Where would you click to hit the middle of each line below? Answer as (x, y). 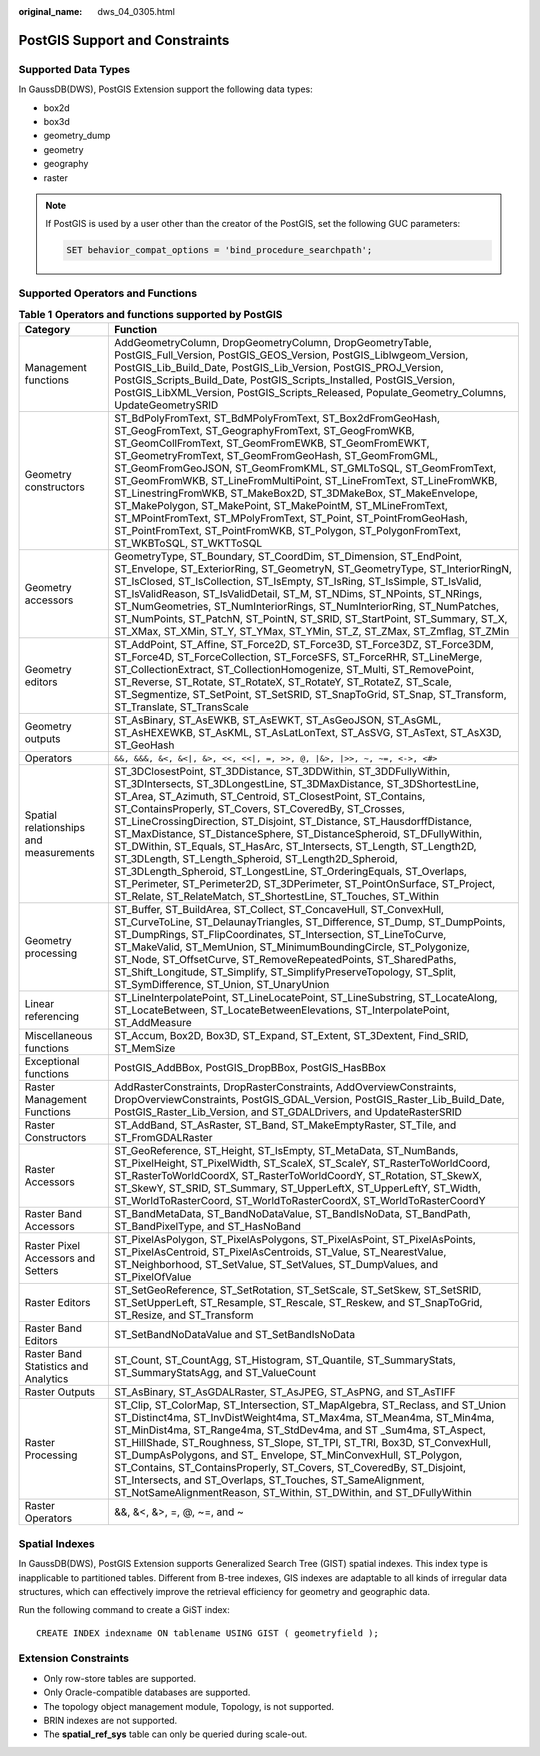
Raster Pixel (52, 1246)
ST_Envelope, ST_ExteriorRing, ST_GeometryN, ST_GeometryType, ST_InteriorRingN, (313, 569)
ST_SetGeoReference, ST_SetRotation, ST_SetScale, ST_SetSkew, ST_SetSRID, (298, 1290)
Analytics (46, 1379)
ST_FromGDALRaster (163, 1138)
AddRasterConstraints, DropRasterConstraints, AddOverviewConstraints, (285, 1087)
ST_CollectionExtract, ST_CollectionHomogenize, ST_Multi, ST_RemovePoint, (294, 670)
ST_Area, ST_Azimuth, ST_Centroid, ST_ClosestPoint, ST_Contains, (270, 797)
